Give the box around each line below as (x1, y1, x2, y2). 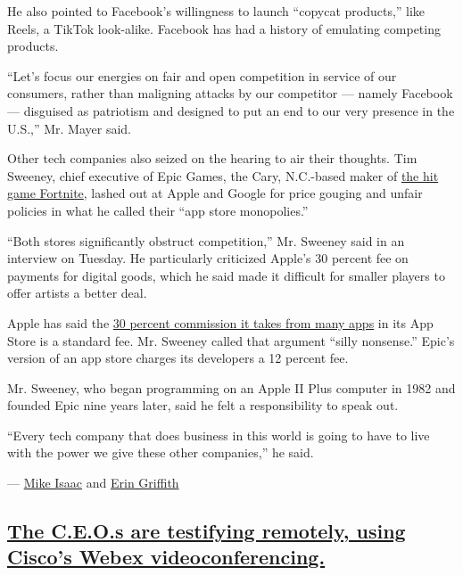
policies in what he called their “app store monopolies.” (7, 201, 309, 219)
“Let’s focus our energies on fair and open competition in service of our (7, 66, 397, 85)
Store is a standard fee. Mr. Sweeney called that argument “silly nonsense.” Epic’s (7, 331, 455, 349)
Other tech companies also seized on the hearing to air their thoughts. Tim (7, 149, 418, 168)
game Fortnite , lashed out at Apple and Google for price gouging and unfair (7, 184, 423, 202)
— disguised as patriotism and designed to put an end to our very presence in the (7, 101, 455, 119)
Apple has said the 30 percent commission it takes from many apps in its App (7, 313, 434, 332)
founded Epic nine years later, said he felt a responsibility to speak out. (7, 396, 399, 415)
